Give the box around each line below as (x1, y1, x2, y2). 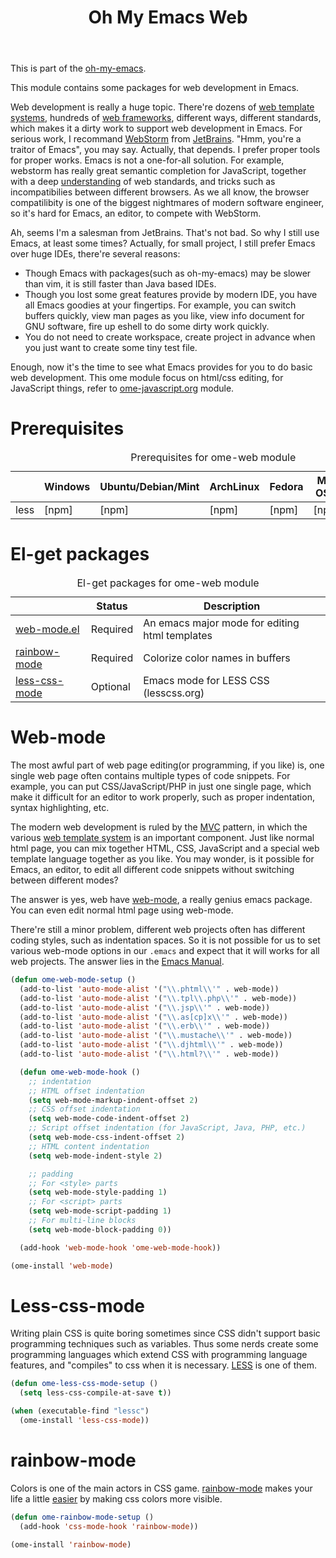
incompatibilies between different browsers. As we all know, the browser (10, 186, 310, 198)
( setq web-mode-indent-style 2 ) (28, 1151, 163, 1161)
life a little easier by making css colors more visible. (10, 1492, 223, 1505)
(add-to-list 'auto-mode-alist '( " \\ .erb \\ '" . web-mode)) (19, 1021, 271, 1031)
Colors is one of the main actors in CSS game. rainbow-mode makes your (10, 1482, 313, 1494)
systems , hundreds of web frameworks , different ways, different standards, (10, 112, 322, 124)
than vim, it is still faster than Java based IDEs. (24, 278, 217, 290)
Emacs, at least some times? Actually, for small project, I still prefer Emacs (10, 237, 316, 250)
